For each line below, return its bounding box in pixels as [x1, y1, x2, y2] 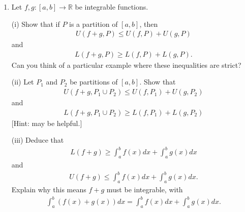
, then [139, 18, 158, 29]
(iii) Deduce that [11, 135, 64, 145]
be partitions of [70, 76, 118, 87]
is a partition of [69, 18, 118, 29]
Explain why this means [11, 184, 86, 195]
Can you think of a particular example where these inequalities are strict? [11, 59, 241, 70]
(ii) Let [11, 76, 34, 87]
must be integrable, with [106, 184, 183, 195]
